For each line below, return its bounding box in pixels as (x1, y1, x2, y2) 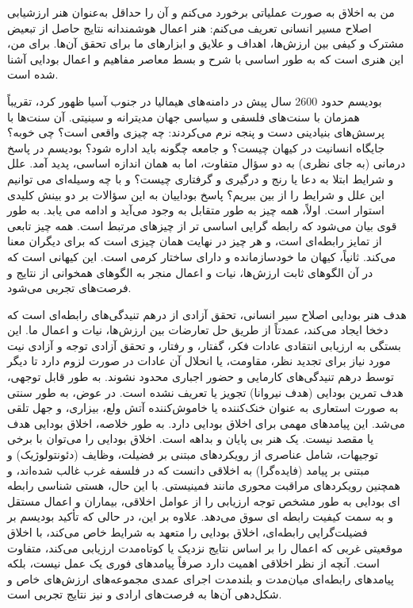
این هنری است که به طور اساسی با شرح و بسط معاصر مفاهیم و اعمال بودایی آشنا (7, 50, 404, 67)
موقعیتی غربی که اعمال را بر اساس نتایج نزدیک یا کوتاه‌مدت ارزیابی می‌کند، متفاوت (7, 539, 403, 556)
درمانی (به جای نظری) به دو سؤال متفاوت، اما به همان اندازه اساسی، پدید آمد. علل (7, 155, 406, 171)
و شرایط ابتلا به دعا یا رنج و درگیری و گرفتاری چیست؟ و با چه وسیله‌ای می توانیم (7, 170, 394, 187)
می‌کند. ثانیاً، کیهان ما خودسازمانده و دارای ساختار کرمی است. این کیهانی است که (7, 248, 396, 264)
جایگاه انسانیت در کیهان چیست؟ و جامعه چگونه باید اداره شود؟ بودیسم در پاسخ (7, 139, 385, 156)
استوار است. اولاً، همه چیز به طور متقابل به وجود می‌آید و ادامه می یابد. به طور (7, 202, 384, 218)
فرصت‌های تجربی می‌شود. (7, 279, 132, 296)
